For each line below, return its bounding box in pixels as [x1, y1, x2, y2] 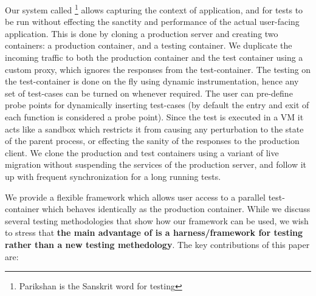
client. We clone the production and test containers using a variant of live [5, 146, 279, 159]
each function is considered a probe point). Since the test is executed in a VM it [5, 111, 304, 123]
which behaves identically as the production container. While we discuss [42, 202, 311, 215]
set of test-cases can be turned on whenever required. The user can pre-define [5, 86, 293, 99]
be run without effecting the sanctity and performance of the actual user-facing [5, 15, 300, 28]
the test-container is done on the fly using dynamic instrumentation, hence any [5, 75, 299, 88]
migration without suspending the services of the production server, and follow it [5, 158, 307, 171]
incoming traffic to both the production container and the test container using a [5, 51, 303, 64]
